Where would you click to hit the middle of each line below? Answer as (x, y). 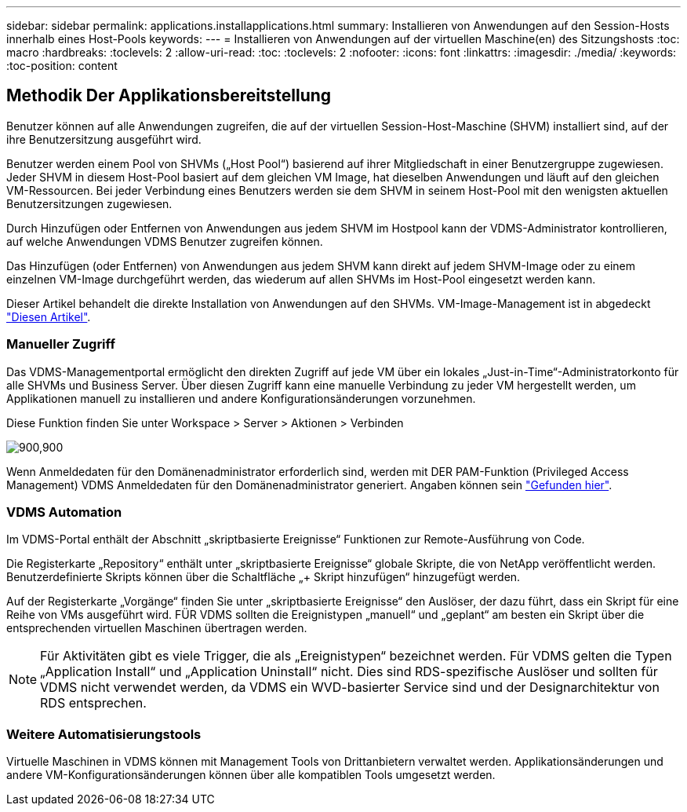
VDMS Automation (64, 512)
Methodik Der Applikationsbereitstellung (169, 96)
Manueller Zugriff (61, 344)
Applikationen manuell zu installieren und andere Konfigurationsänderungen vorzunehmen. (241, 398)
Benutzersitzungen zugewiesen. (89, 203)
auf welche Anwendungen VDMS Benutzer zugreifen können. (165, 241)
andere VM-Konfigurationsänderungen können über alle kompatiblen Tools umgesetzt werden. (251, 775)
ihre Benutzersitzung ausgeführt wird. (104, 139)
